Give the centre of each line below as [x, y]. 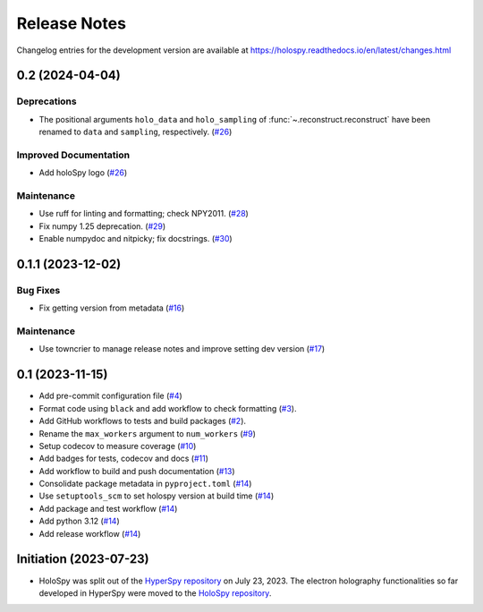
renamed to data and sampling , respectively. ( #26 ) [136, 132]
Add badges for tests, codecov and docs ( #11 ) [124, 459]
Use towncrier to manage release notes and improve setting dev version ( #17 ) [182, 349]
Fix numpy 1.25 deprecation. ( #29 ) [102, 226]
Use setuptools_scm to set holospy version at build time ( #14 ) [157, 496]
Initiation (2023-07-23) [83, 559]
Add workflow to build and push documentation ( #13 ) [137, 471]
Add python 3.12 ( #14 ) [79, 521]
